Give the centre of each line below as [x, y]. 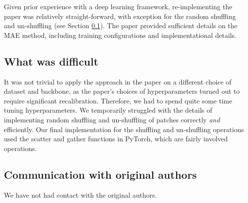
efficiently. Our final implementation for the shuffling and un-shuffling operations [124, 129]
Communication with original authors [100, 174]
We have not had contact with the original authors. [80, 195]
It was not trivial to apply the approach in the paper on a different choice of [118, 81]
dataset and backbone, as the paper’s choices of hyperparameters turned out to [122, 91]
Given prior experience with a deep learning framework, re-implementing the [118, 6]
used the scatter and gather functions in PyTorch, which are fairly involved [116, 139]
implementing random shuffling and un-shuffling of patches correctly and [112, 119]
